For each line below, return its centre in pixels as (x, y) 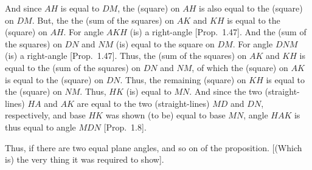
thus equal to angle (40, 127)
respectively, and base (45, 115)
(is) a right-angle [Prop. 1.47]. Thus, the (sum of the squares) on (126, 56)
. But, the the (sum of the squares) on (103, 20)
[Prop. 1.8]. (125, 127)
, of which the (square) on (240, 67)
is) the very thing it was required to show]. (85, 159)
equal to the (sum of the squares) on (73, 67)
